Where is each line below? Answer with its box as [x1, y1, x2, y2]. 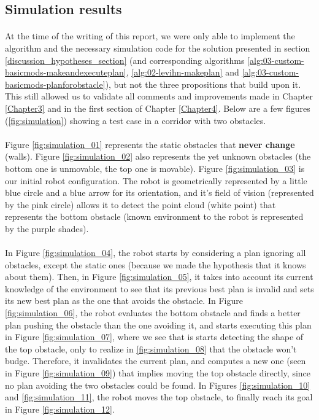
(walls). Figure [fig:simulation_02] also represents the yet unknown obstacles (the [5, 150, 311, 163]
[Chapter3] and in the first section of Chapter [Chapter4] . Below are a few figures [5, 101, 310, 114]
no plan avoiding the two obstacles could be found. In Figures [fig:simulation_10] [5, 378, 310, 391]
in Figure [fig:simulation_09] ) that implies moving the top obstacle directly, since [5, 367, 311, 379]
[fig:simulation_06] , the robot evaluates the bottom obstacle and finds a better [5, 306, 301, 319]
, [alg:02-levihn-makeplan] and [126, 66, 239, 79]
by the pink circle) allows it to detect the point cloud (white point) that [5, 198, 276, 211]
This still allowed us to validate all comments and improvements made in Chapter [5, 90, 313, 103]
